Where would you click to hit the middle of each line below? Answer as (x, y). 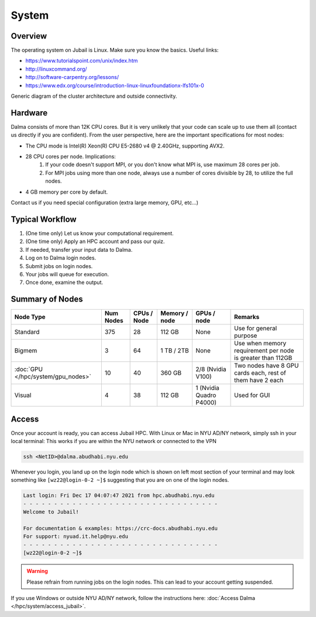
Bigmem (26, 351)
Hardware (29, 113)
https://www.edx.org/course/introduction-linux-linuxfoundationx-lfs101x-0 (115, 85)
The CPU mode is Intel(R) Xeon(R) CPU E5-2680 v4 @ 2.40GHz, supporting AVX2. (125, 146)
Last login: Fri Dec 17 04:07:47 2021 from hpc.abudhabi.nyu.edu (119, 496)
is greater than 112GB (263, 358)
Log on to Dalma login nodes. (61, 258)
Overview (29, 36)
